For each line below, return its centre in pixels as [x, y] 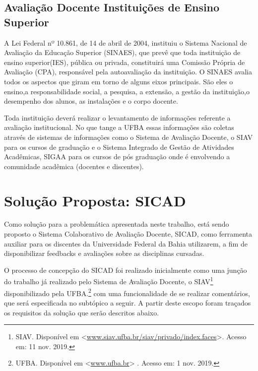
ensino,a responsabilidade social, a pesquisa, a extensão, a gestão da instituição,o [127, 91]
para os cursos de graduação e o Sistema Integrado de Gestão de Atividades [119, 147]
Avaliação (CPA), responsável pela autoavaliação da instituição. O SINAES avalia [128, 72]
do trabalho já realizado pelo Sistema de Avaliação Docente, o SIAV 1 [109, 281]
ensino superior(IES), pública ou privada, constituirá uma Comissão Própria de [125, 62]
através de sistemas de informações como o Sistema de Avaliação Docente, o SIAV [129, 137]
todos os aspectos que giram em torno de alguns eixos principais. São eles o [119, 81]
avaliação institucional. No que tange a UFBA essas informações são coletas [119, 127]
